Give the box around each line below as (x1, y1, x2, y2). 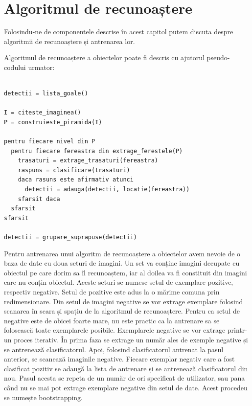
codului (4, 62, 26, 72)
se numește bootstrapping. (4, 392, 83, 402)
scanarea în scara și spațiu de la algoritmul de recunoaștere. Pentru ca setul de (4, 306, 240, 316)
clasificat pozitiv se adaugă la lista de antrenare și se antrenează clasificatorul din (4, 363, 248, 373)
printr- (227, 325, 247, 335)
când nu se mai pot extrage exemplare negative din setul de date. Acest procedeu (4, 382, 248, 392)
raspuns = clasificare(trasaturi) (18, 166, 130, 174)
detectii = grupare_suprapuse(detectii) (4, 234, 137, 241)
